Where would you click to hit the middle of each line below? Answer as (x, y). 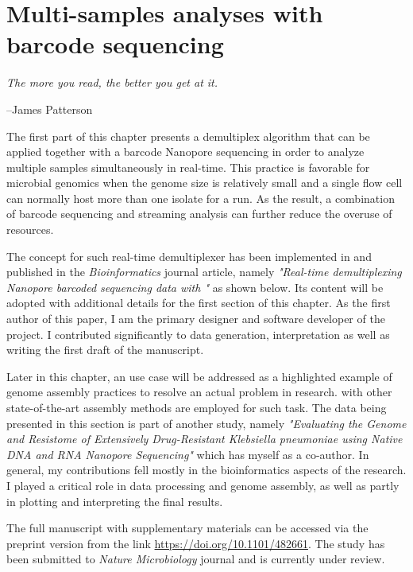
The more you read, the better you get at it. (112, 82)
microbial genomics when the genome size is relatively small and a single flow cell (205, 183)
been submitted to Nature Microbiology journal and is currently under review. (196, 559)
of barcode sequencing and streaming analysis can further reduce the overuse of (199, 214)
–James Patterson (50, 109)
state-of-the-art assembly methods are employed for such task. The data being (197, 407)
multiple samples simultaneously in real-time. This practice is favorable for (188, 167)
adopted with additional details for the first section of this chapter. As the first (199, 303)
